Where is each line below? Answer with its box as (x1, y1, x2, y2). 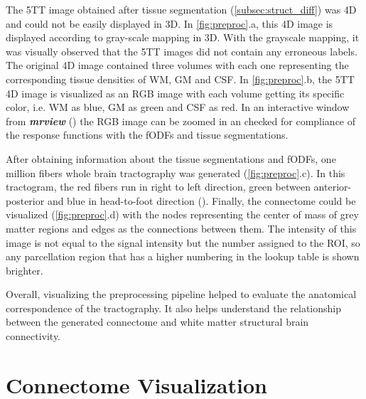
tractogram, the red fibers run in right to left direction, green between (6, 179, 311, 194)
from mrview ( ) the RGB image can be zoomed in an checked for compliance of (6, 113, 356, 128)
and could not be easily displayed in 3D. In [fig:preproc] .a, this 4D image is (6, 16, 333, 31)
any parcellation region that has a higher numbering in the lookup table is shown (6, 249, 360, 264)
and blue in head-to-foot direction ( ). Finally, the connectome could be (47, 193, 356, 208)
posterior (6, 193, 45, 208)
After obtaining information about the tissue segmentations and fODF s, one (6, 151, 336, 166)
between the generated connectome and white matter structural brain (6, 314, 309, 329)
